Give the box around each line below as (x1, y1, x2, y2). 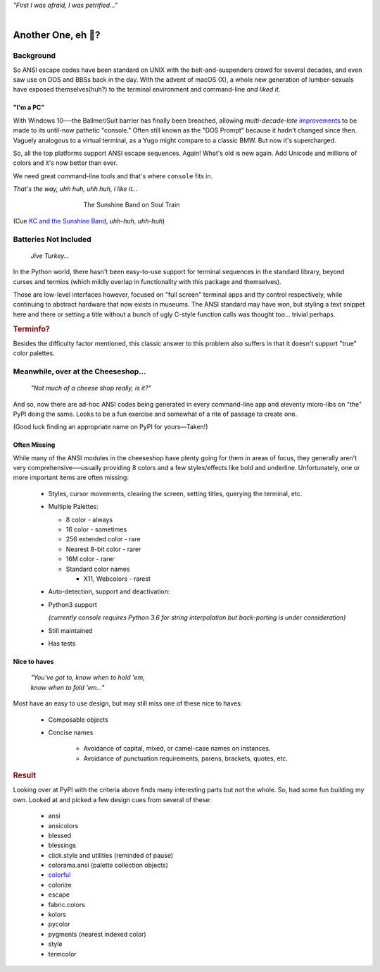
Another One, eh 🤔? (13, 29, 101, 42)
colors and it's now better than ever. (13, 159, 118, 167)
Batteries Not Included (13, 234, 91, 244)
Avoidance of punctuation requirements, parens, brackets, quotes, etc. (83, 754, 289, 763)
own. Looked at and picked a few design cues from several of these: (13, 795, 211, 804)
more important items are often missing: (13, 473, 129, 482)
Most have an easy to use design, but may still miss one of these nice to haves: (13, 699, 243, 708)
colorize (48, 880, 72, 889)
